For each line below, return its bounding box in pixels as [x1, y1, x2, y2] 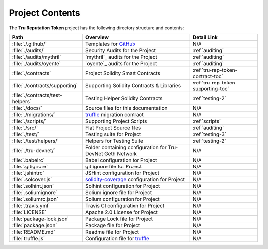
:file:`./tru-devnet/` [12, 147, 56, 154]
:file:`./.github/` [12, 40, 47, 47]
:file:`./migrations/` [12, 111, 56, 118]
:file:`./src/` [12, 124, 38, 131]
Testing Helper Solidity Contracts [85, 95, 163, 102]
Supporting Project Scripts [85, 117, 147, 124]
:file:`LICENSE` [12, 209, 47, 216]
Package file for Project [85, 222, 140, 229]
